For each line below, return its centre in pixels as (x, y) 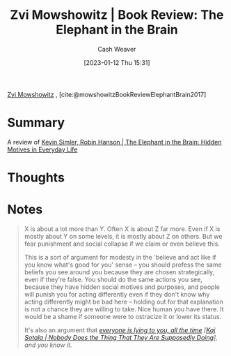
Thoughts (36, 178)
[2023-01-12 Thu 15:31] (117, 62)
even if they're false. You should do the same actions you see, (113, 280)
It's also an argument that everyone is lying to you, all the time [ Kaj (120, 330)
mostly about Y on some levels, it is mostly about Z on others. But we (123, 236)
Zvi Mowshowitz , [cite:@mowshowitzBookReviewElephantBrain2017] (107, 94)
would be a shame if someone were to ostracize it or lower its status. (123, 317)
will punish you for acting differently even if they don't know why (117, 294)
